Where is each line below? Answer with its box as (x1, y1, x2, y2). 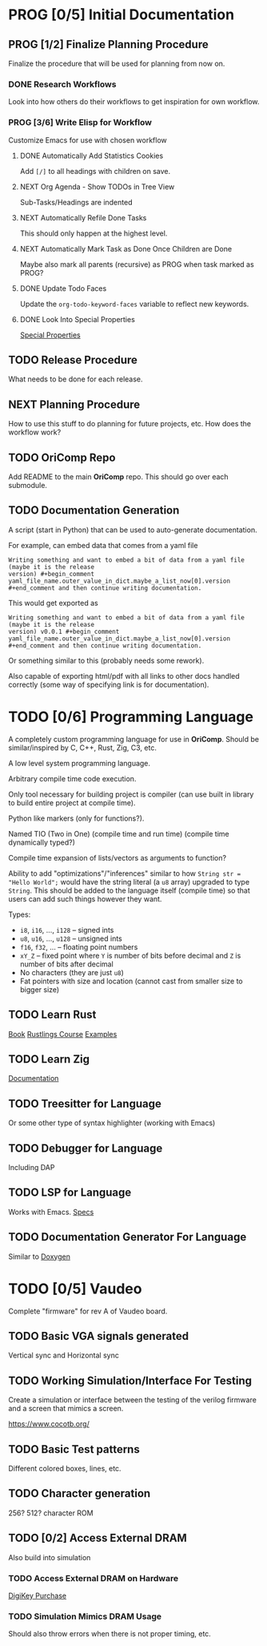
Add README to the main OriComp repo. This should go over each (8, 472, 229, 482)
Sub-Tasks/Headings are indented (19, 197, 133, 207)
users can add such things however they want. (8, 894, 162, 903)
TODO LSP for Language (8, 1186, 132, 1200)
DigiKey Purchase (8, 1591, 66, 1600)
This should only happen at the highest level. (19, 228, 168, 238)
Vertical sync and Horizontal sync (8, 1350, 120, 1360)
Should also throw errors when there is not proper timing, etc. (8, 1629, 212, 1639)
